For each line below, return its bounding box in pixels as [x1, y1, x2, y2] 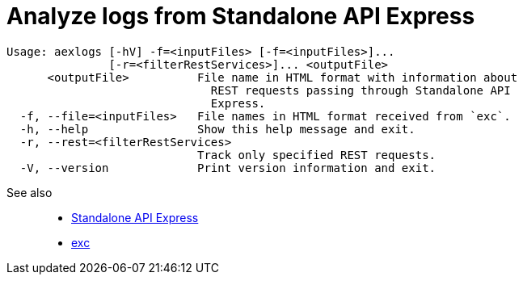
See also [6, 185, 53, 199]
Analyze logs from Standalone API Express [6, 2, 475, 30]
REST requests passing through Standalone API [210, 83, 511, 97]
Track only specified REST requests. [197, 148, 437, 161]
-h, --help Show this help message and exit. [19, 122, 415, 136]
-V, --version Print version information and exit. [19, 161, 437, 174]
